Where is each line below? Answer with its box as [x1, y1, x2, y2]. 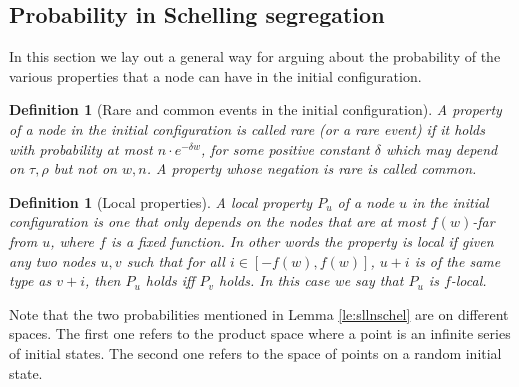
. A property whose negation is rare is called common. [146, 158, 477, 179]
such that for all [126, 250, 225, 271]
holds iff [145, 270, 195, 291]
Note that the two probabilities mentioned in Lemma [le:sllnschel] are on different [9, 303, 509, 324]
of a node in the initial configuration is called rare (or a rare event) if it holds [9, 118, 485, 139]
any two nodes [9, 250, 96, 271]
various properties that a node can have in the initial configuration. [9, 65, 422, 86]
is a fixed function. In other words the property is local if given [110, 230, 494, 251]
